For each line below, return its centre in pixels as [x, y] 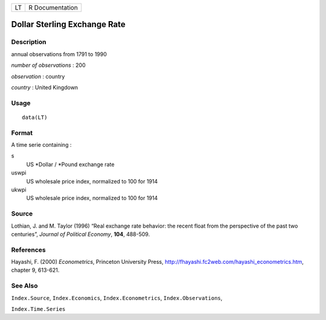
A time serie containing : [41, 145]
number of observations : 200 [48, 65]
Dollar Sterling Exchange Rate [69, 24]
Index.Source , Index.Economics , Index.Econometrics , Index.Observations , [117, 298]
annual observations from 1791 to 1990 [59, 54]
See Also [24, 286]
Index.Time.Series [38, 309]
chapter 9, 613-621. [35, 270]
